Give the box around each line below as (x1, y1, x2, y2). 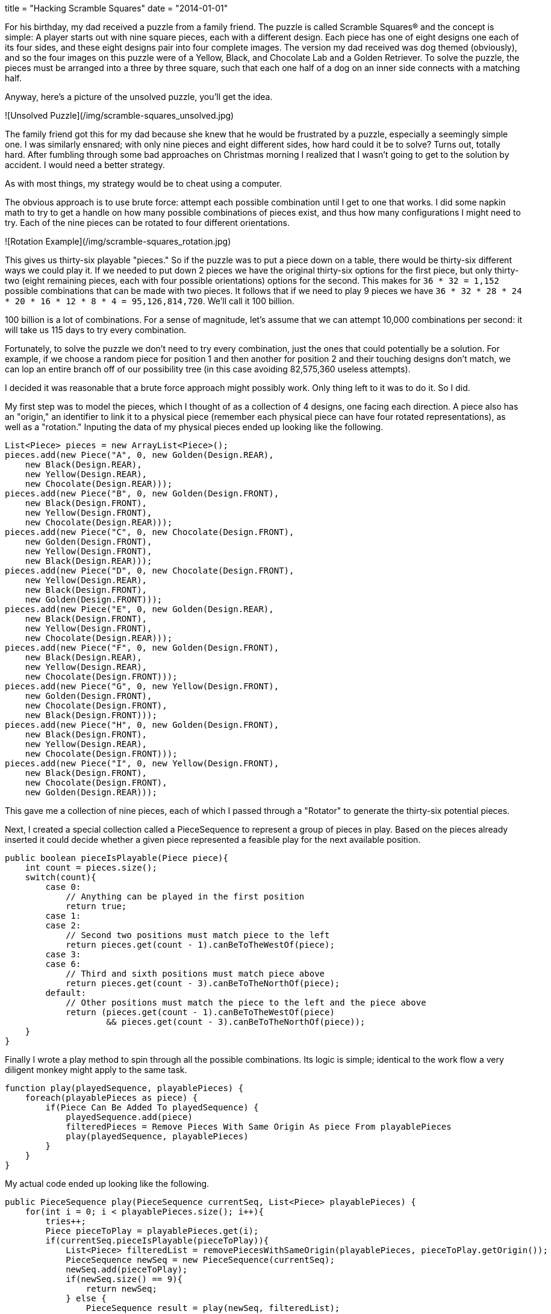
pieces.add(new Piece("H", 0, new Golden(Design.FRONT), (5, 720, 279, 730)
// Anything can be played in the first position (66, 892, 305, 901)
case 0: (45, 882, 81, 892)
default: (45, 988, 86, 998)
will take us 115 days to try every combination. (5, 325, 187, 335)
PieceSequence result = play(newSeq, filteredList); (86, 1303, 340, 1313)
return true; (66, 901, 127, 911)
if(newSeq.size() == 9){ (66, 1274, 183, 1284)
